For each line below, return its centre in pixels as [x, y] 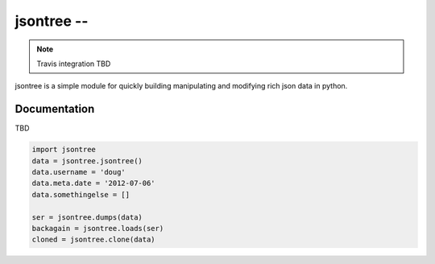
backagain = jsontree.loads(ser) [98, 228]
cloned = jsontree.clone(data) [94, 240]
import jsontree [64, 150]
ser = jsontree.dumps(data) [87, 217]
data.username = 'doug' [79, 172]
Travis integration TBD [74, 64]
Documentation [55, 109]
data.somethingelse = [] [81, 194]
